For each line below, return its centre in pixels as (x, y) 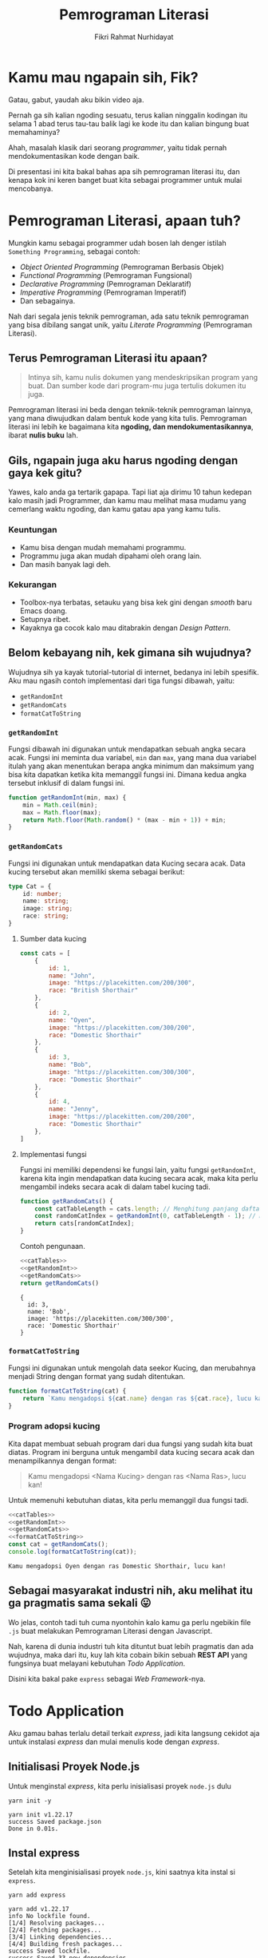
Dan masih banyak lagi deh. (65, 564)
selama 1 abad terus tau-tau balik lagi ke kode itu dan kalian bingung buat (129, 123)
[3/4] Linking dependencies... (60, 1937)
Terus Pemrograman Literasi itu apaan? (108, 358)
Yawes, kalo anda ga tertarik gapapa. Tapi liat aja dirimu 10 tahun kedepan (130, 492)
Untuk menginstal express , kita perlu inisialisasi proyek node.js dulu (120, 1786)
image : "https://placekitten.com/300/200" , (122, 1028)
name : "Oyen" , (72, 1020)
